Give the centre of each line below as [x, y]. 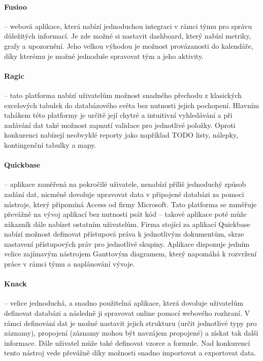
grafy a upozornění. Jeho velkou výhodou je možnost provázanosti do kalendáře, [129, 45]
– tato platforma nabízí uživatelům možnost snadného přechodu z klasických [123, 95]
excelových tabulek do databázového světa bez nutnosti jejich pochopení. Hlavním [132, 105]
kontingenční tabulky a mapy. [50, 144]
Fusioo [16, 6]
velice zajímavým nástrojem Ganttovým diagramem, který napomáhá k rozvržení [130, 254]
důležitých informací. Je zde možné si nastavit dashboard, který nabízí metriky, [128, 36]
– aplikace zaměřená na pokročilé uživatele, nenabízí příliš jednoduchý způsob [125, 184]
